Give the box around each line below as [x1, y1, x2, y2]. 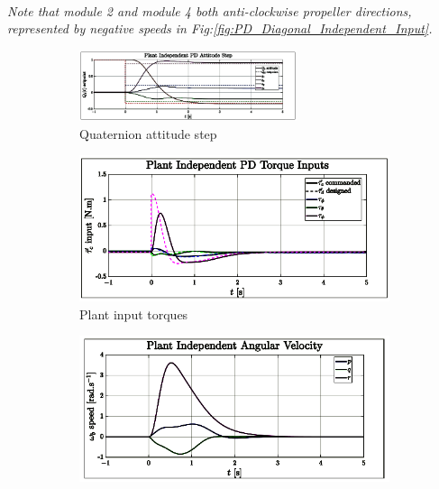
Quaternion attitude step [79, 124, 217, 143]
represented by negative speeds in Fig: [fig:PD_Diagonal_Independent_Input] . [7, 19, 433, 38]
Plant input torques [79, 304, 188, 323]
